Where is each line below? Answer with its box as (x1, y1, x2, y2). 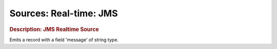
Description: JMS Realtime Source (9, 26, 100, 33)
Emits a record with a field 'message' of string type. (9, 36, 119, 43)
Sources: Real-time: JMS (9, 8, 118, 19)
